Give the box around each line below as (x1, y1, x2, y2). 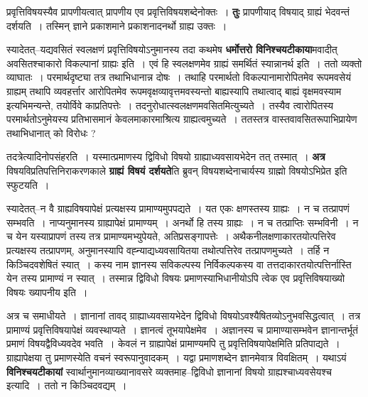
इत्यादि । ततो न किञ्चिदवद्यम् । (6, 378, 127, 393)
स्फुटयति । (6, 177, 50, 192)
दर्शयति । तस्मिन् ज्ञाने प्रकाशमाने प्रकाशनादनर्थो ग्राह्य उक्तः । (6, 18, 227, 33)
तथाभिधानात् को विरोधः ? (6, 125, 96, 140)
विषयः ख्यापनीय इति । (6, 284, 88, 299)
